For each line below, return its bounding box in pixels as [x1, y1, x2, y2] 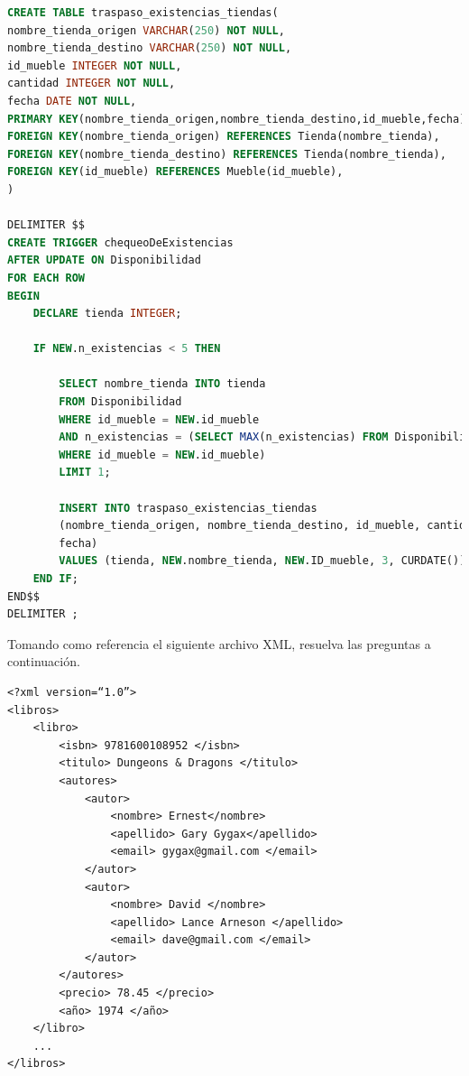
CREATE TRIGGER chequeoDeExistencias [7, 236, 234, 249]
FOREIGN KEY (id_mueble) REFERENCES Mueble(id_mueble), [7, 165, 344, 179]
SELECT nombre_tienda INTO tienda [59, 377, 266, 391]
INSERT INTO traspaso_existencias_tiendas [59, 501, 317, 515]
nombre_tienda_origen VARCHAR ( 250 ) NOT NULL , [7, 23, 285, 37]
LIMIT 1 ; [59, 466, 111, 479]
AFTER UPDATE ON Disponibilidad [7, 254, 201, 267]
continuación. [7, 652, 80, 671]
